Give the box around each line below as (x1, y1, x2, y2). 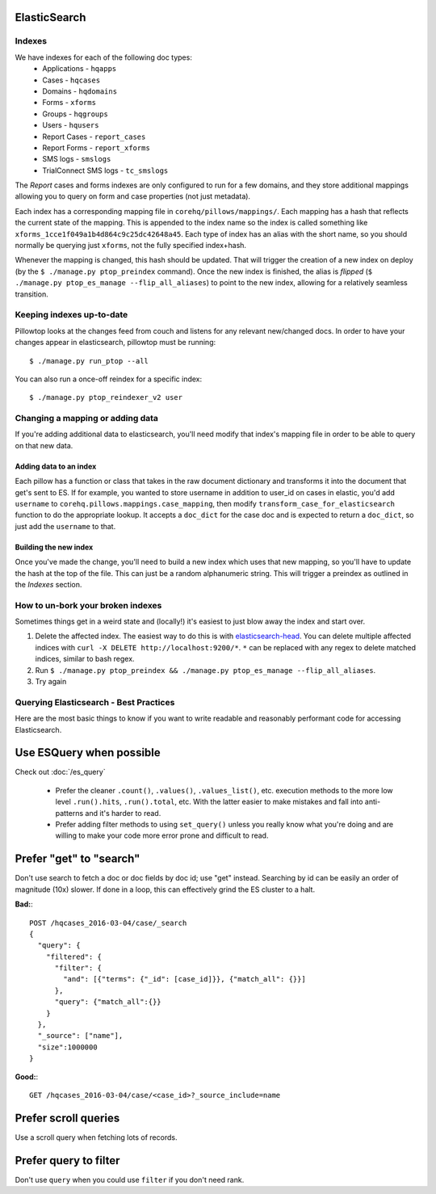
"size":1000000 (37, 1042, 98, 1052)
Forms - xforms (42, 98, 97, 107)
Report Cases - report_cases (42, 132, 146, 141)
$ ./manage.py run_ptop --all (29, 356, 149, 365)
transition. (15, 289, 48, 299)
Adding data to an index (15, 461, 97, 471)
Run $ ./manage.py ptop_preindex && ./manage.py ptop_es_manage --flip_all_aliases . (35, 665, 376, 675)
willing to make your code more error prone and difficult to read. (55, 830, 269, 840)
